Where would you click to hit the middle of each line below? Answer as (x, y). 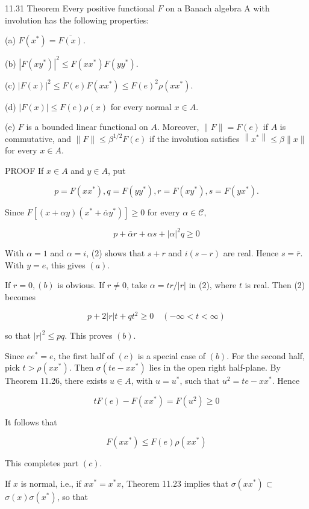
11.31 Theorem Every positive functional (80, 8)
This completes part (42, 463)
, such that (200, 381)
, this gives (66, 264)
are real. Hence (251, 253)
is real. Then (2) (275, 285)
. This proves (89, 335)
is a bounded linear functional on (87, 127)
